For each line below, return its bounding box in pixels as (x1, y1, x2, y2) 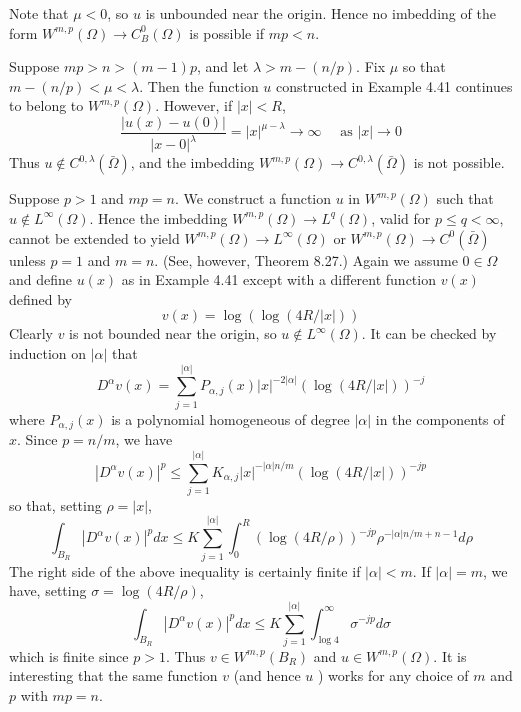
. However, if (155, 95, 233, 116)
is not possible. (413, 152, 505, 173)
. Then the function (139, 75, 259, 96)
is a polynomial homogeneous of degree (111, 408, 350, 429)
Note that (9, 3, 69, 23)
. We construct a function (174, 188, 332, 209)
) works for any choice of (318, 665, 469, 686)
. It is (433, 645, 467, 666)
